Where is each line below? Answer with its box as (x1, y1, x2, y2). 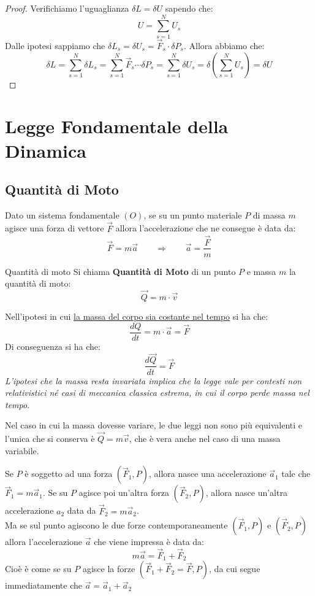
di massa (252, 208, 286, 221)
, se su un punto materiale (143, 208, 242, 221)
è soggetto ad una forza (25, 467, 113, 480)
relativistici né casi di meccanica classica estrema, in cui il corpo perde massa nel (5, 386, 309, 399)
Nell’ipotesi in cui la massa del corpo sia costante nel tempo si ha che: (5, 309, 268, 322)
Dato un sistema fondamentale (5, 208, 120, 221)
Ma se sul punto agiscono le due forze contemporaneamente (5, 519, 228, 532)
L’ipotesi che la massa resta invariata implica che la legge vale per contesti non (5, 374, 302, 387)
